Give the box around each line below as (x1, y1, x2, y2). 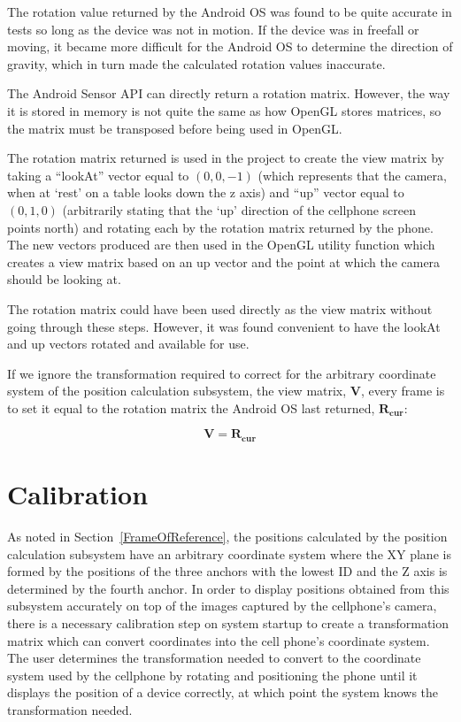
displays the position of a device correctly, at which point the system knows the (7, 683, 439, 702)
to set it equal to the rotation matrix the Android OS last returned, (7, 398, 375, 417)
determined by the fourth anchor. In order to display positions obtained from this (7, 579, 449, 597)
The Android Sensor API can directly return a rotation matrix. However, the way (7, 84, 450, 103)
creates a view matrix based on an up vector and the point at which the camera (7, 252, 441, 271)
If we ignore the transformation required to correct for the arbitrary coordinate (7, 364, 436, 382)
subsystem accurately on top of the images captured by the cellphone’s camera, (7, 596, 437, 615)
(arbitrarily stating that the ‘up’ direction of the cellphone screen (62, 200, 416, 219)
